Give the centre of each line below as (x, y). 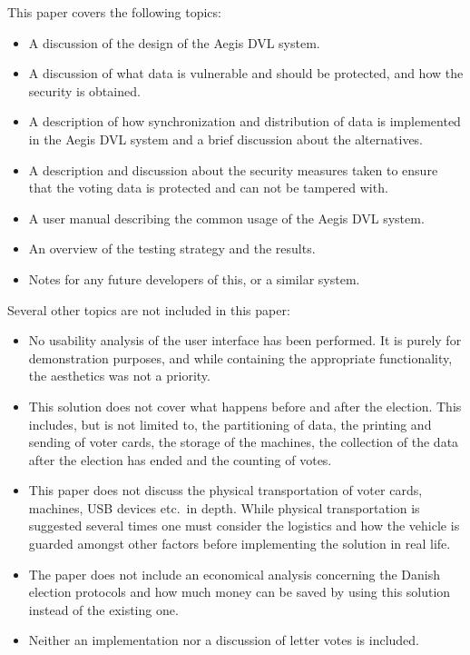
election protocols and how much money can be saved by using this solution (240, 592)
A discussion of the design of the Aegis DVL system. (174, 42)
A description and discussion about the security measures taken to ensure (233, 169)
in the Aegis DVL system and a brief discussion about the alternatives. (226, 139)
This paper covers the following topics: (114, 12)
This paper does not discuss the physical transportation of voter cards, (225, 490)
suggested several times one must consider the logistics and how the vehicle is (244, 526)
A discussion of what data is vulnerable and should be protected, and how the (246, 73)
